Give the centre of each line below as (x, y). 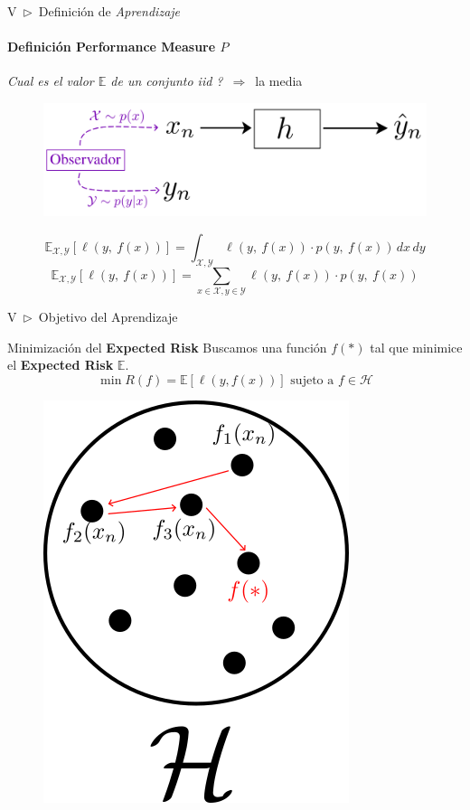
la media (279, 81)
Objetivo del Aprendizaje (108, 317)
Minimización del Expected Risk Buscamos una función (167, 347)
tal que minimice (416, 347)
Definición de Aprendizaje (109, 11)
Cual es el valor (51, 81)
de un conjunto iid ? (167, 81)
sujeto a (312, 380)
